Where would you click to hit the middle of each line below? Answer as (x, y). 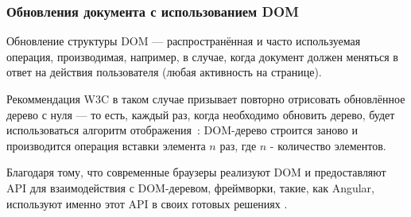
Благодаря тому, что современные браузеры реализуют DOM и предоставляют (196, 172)
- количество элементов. (328, 145)
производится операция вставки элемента (106, 145)
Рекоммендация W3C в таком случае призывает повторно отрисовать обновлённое (206, 99)
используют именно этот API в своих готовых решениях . (147, 203)
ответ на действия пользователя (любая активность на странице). (164, 72)
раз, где (238, 145)
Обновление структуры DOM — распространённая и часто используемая (184, 41)
